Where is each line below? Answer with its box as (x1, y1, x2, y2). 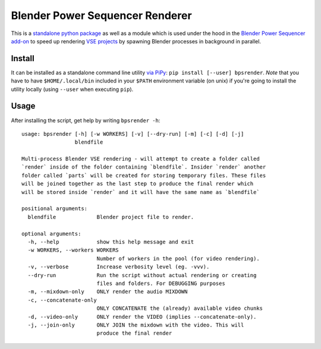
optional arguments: (21, 230, 81, 237)
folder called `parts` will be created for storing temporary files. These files (21, 172, 266, 179)
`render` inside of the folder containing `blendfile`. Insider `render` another (21, 164, 266, 170)
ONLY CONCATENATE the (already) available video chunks (96, 305, 263, 312)
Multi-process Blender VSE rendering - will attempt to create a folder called (21, 156, 260, 163)
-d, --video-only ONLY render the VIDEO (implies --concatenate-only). (27, 313, 257, 320)
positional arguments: (21, 205, 88, 212)
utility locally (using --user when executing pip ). (11, 85, 134, 93)
